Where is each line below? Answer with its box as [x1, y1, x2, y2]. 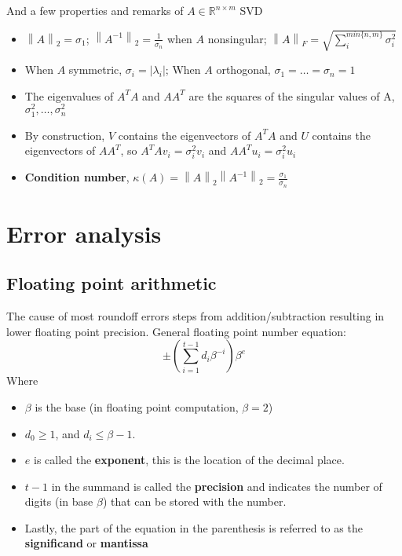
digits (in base [24, 493, 93, 510]
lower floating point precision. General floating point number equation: [6, 323, 346, 339]
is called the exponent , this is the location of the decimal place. [33, 452, 345, 468]
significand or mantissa [24, 535, 148, 551]
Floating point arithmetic [6, 271, 217, 295]
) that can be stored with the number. [102, 493, 287, 510]
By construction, [24, 126, 105, 143]
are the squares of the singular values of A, [188, 87, 395, 104]
